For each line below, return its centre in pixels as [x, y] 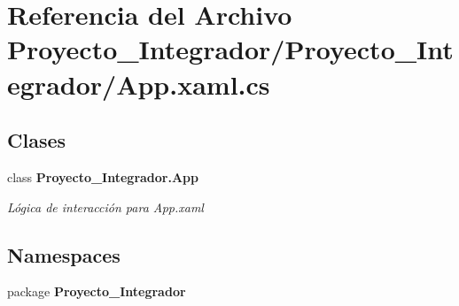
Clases [37, 140]
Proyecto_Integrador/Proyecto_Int [230, 49]
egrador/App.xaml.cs [139, 84]
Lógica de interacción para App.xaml [105, 207]
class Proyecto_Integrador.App [103, 176]
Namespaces [64, 254]
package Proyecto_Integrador [97, 291]
